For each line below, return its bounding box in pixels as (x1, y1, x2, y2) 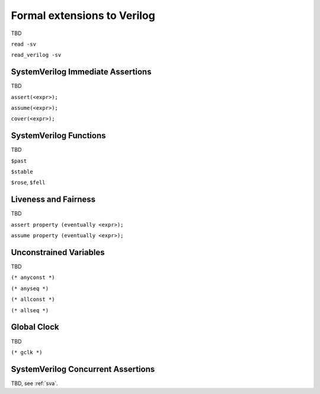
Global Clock (11, 322, 59, 332)
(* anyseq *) (11, 285, 49, 292)
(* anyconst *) (11, 274, 56, 281)
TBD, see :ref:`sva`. (11, 380, 58, 387)
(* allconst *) (11, 296, 56, 303)
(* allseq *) (11, 307, 49, 314)
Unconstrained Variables (11, 247, 105, 258)
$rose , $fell (11, 179, 46, 186)
